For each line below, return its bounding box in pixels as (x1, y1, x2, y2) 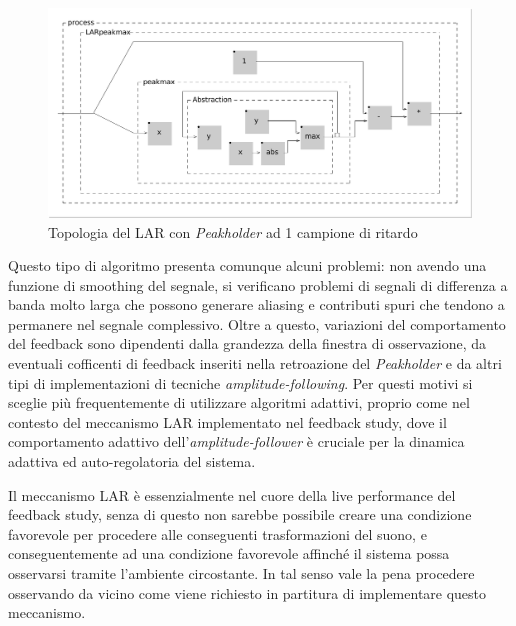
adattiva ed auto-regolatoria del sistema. (8, 451, 256, 472)
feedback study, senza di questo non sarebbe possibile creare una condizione (8, 504, 472, 525)
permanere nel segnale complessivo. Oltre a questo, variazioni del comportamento (8, 313, 506, 334)
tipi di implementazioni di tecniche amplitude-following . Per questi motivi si (8, 372, 473, 393)
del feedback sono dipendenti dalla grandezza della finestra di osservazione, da (8, 333, 486, 354)
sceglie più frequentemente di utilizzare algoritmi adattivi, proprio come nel (8, 392, 470, 413)
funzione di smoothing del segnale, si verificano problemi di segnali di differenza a (8, 274, 508, 295)
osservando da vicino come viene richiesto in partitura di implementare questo (8, 582, 487, 603)
